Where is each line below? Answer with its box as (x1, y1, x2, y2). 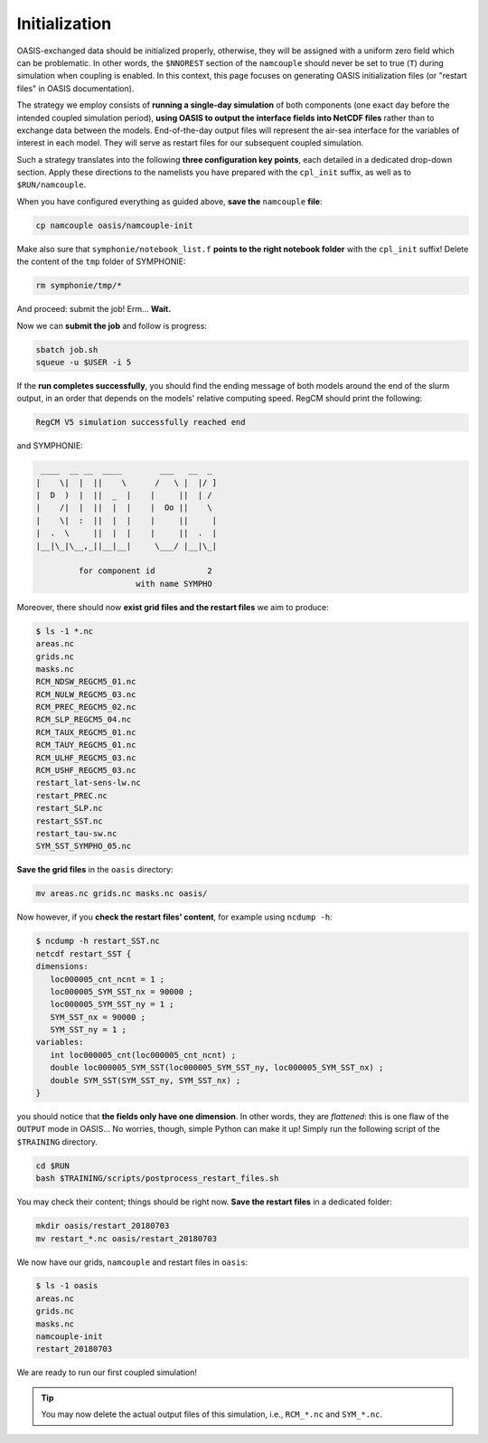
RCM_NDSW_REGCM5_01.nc (35, 676, 136, 687)
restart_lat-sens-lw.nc (35, 778, 142, 788)
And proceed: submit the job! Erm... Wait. (16, 304, 172, 315)
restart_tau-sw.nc (35, 828, 117, 838)
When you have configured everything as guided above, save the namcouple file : (16, 195, 323, 207)
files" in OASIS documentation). (16, 82, 135, 94)
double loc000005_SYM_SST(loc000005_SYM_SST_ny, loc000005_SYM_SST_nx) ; (50, 1062, 384, 1073)
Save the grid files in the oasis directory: (16, 864, 174, 875)
